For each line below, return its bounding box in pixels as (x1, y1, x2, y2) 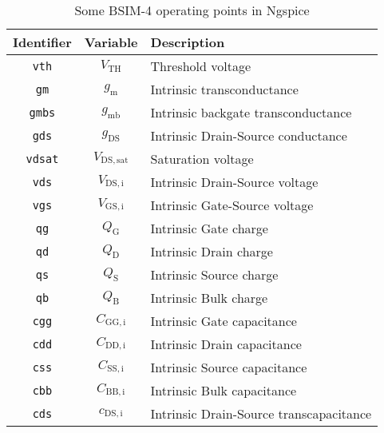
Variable (84, 33, 138, 51)
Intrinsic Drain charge (150, 242, 273, 260)
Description (150, 33, 225, 51)
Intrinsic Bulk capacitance (150, 381, 297, 399)
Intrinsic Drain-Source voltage (150, 173, 319, 191)
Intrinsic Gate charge (150, 219, 268, 237)
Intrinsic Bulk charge (150, 288, 268, 307)
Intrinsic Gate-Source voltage (150, 196, 314, 214)
